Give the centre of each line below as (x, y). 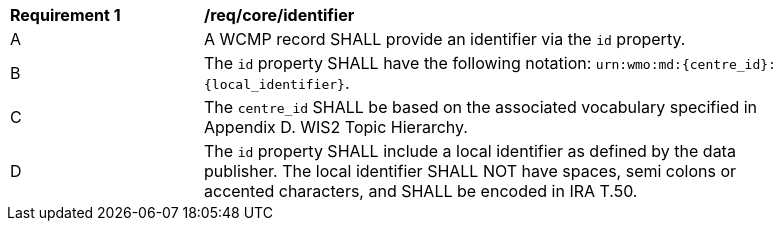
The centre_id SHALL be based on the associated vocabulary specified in (481, 107)
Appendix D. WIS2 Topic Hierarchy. (336, 127)
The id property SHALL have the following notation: (398, 63)
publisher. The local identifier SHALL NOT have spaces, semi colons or (470, 171)
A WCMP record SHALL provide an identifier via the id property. (445, 39)
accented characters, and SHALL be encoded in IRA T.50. (421, 191)
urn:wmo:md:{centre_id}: (685, 64)
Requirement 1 (65, 15)
